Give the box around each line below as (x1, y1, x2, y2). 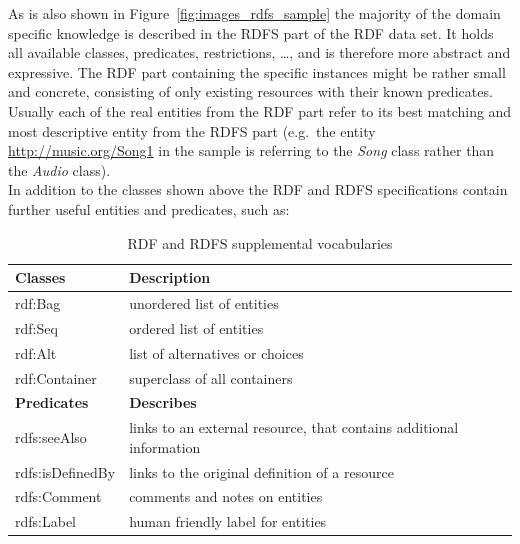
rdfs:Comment (15, 486, 102, 507)
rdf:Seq (15, 317, 58, 338)
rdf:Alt (15, 342, 57, 363)
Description (129, 267, 211, 288)
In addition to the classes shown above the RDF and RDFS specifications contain (8, 179, 508, 200)
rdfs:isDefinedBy (15, 461, 116, 482)
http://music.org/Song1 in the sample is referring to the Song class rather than (8, 140, 495, 161)
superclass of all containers (129, 367, 293, 388)
